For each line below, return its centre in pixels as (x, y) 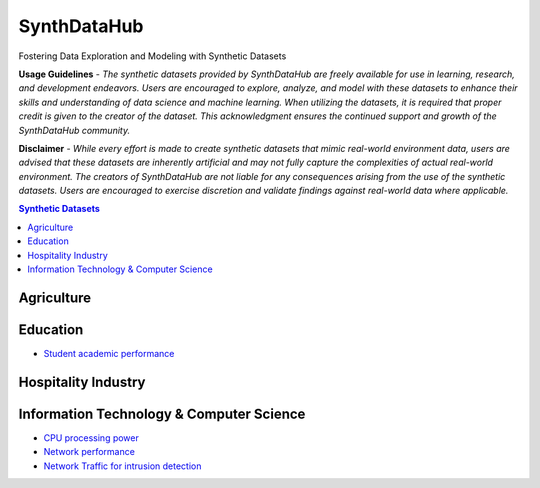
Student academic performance (109, 353)
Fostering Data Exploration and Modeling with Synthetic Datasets (152, 56)
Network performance (89, 452)
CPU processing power (91, 437)
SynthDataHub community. (74, 130)
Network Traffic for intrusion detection (122, 466)
